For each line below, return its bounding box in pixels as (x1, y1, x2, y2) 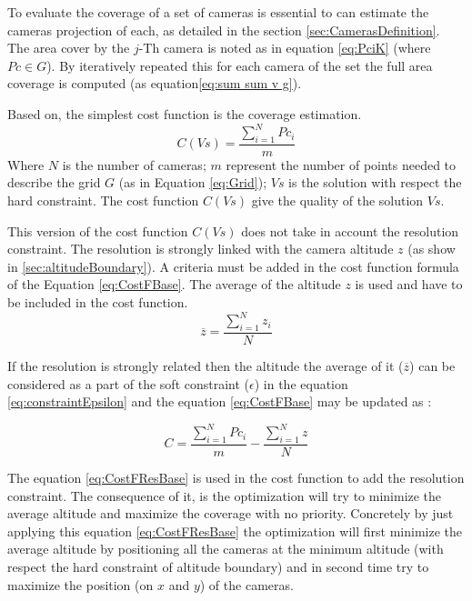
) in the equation (254, 374, 348, 393)
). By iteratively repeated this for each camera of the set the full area (46, 55, 433, 75)
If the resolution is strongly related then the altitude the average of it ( (7, 356, 404, 375)
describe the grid (7, 173, 101, 192)
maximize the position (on (7, 575, 154, 594)
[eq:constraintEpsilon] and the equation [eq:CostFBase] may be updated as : (7, 392, 432, 411)
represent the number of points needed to (226, 155, 457, 174)
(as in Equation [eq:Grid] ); (118, 173, 267, 192)
